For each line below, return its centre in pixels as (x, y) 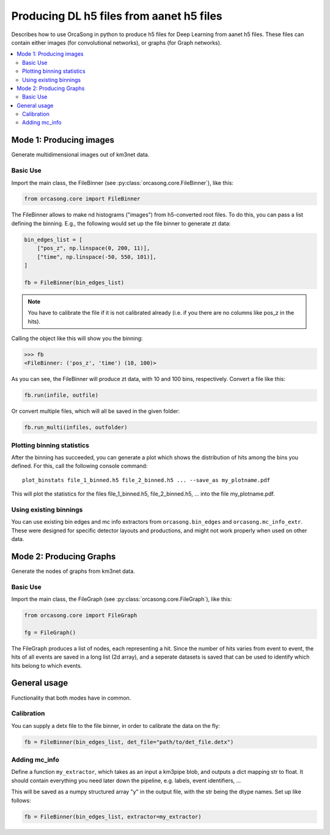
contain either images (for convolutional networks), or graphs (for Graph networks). (116, 42)
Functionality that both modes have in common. (71, 698)
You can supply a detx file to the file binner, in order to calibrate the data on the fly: (116, 725)
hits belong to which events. (47, 665)
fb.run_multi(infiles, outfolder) (76, 428)
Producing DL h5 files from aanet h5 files (117, 16)
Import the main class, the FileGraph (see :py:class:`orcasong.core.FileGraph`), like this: (122, 599)
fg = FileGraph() (50, 632)
